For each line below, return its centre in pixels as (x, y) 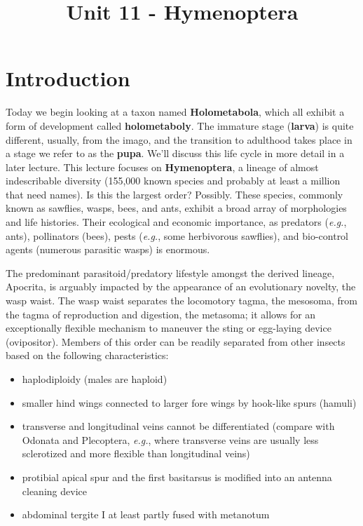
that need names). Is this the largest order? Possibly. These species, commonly (174, 194)
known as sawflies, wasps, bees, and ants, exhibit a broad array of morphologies (176, 208)
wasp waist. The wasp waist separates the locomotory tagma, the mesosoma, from (181, 301)
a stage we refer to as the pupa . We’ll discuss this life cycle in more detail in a (175, 153)
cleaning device (54, 491)
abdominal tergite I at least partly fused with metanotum (146, 514)
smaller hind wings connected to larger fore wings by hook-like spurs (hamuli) (189, 402)
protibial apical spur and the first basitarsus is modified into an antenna (177, 477)
